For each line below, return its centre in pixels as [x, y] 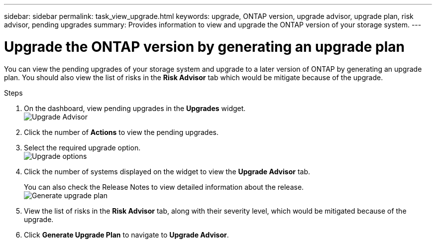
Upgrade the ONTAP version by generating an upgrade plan [205, 47]
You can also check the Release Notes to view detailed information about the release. [164, 187]
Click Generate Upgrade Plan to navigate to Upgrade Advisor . [126, 235]
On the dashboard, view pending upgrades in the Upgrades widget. [135, 108]
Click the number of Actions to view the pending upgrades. [121, 132]
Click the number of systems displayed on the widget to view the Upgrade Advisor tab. [167, 171]
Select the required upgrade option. [82, 147]
